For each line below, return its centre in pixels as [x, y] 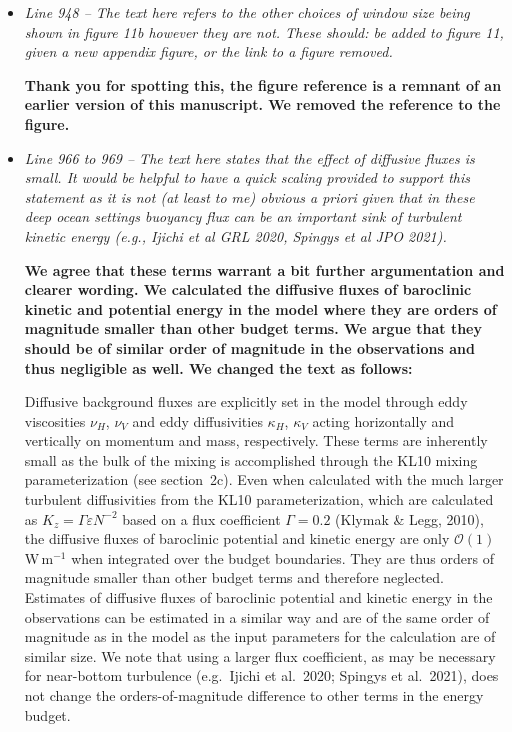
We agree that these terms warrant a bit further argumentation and [264, 269]
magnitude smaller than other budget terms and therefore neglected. [234, 577]
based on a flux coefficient [201, 518]
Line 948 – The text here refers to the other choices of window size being [247, 12]
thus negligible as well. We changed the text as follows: [218, 367]
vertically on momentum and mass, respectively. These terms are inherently [256, 440]
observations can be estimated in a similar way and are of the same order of [257, 616]
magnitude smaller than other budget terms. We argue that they [253, 328]
